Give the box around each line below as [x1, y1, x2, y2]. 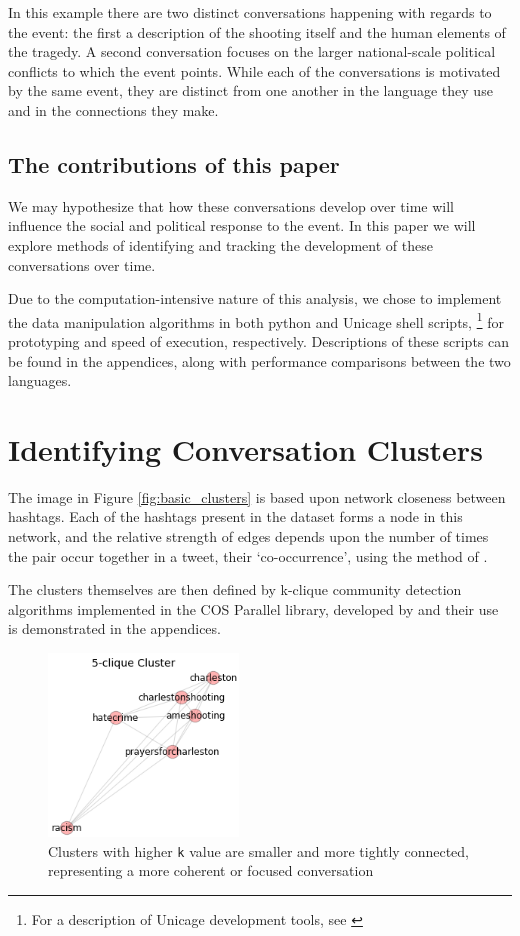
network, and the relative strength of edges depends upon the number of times [8, 526, 489, 547]
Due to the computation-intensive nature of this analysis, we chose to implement [8, 288, 502, 309]
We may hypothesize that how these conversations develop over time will [8, 195, 454, 216]
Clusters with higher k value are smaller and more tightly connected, [48, 840, 469, 861]
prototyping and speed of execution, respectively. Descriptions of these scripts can [8, 330, 510, 351]
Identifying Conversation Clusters [8, 428, 483, 469]
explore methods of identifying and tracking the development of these [8, 234, 433, 255]
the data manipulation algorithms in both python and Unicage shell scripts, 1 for [8, 308, 504, 332]
